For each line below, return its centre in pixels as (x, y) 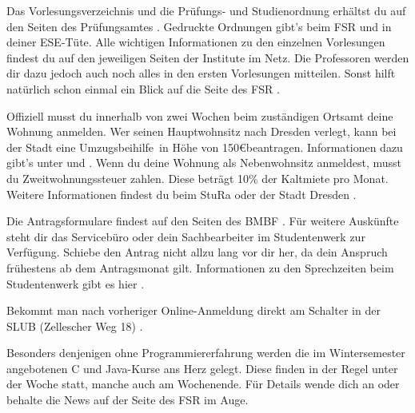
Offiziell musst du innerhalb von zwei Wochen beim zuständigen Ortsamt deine (200, 115)
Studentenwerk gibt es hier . (76, 283)
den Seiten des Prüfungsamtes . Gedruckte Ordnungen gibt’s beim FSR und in (199, 26)
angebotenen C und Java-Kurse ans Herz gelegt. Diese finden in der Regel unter (202, 368)
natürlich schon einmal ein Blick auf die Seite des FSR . (143, 88)
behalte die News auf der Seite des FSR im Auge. (128, 400)
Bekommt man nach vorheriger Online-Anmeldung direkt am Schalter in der (194, 310)
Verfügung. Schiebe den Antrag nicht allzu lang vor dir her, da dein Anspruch (197, 252)
